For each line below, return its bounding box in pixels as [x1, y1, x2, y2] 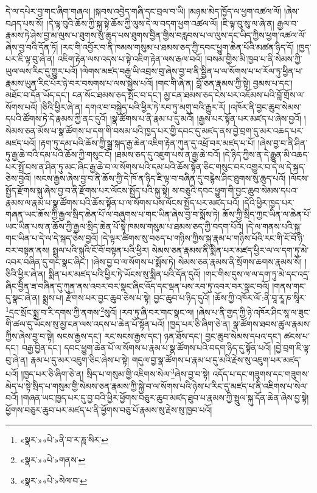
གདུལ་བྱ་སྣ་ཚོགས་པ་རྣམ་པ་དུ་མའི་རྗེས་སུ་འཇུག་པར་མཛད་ [131, 353, 301, 366]
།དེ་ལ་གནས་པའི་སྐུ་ [246, 219, 302, 232]
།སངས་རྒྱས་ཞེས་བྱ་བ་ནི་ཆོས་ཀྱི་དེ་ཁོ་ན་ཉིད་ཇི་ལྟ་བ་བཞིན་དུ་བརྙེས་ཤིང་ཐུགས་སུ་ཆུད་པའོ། [33, 172, 286, 185]
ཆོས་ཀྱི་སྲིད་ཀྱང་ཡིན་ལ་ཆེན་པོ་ [222, 208, 312, 221]
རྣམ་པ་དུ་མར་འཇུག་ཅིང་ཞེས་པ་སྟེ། [30, 353, 130, 366]
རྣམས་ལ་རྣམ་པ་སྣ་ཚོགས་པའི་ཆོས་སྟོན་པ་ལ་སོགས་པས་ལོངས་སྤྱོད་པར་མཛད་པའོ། [5, 196, 240, 208]
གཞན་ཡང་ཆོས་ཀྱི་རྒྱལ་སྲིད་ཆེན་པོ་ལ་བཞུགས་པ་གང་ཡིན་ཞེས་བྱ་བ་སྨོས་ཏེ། [5, 208, 220, 221]
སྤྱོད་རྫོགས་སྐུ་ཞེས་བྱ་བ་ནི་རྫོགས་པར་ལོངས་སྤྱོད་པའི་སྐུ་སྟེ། [5, 183, 169, 196]
